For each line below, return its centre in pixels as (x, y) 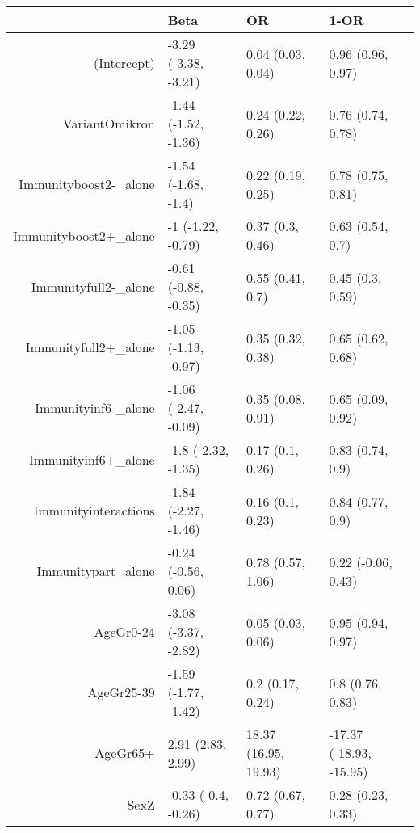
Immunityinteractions (94, 510)
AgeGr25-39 (121, 692)
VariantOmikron (109, 123)
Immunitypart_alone (96, 571)
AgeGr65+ (125, 753)
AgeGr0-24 (124, 631)
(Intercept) (124, 63)
